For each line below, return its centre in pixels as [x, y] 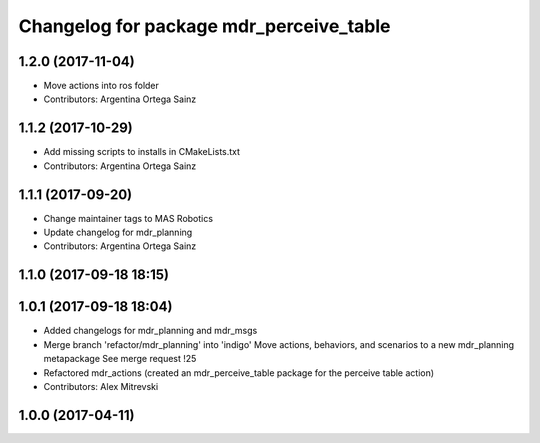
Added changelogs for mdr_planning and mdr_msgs [150, 331]
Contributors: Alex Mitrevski [101, 386]
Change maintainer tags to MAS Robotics [128, 218]
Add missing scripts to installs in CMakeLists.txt [141, 152]
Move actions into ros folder [101, 86]
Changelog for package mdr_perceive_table [204, 26]
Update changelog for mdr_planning [118, 232]
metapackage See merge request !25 [120, 359]
